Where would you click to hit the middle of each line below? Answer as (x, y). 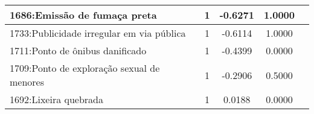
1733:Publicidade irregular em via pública (98, 33)
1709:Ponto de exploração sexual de (85, 68)
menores (27, 82)
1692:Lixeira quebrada (57, 99)
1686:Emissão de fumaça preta (83, 15)
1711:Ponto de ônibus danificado (78, 50)
